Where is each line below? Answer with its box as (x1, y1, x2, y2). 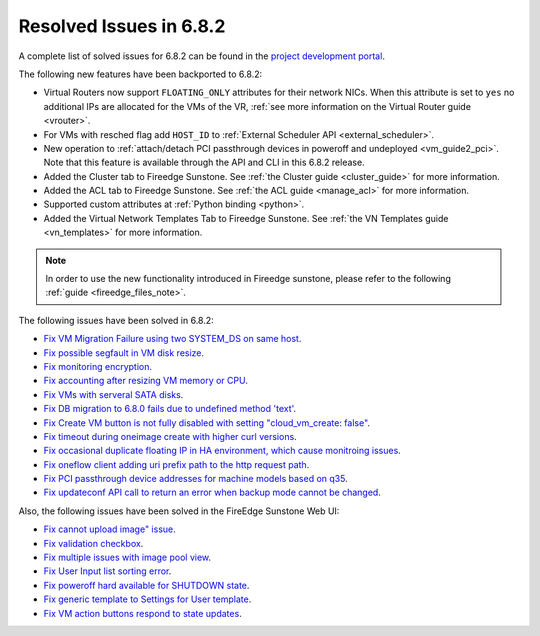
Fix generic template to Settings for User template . (43, 593, 252, 605)
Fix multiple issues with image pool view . (43, 551, 212, 564)
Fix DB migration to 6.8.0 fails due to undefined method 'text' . (43, 403, 297, 415)
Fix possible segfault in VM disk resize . (43, 346, 205, 359)
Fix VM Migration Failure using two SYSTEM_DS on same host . (43, 333, 302, 345)
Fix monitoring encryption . (43, 360, 153, 372)
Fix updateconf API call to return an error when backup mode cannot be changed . (43, 486, 382, 499)
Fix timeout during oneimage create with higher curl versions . (43, 430, 297, 442)
